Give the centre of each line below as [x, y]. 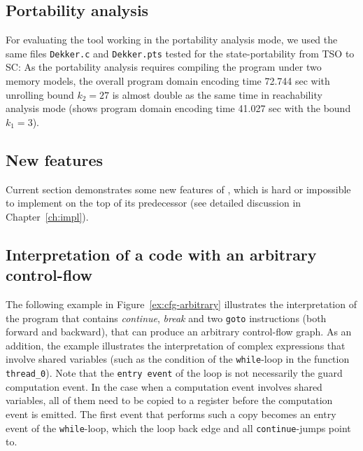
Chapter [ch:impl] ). [47, 216]
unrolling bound [40, 94]
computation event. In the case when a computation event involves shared [164, 386]
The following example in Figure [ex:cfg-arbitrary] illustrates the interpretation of [181, 304]
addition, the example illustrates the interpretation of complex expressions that [176, 345]
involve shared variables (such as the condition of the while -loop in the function [178, 359]
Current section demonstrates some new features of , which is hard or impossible [178, 189]
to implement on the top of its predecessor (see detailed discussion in [154, 203]
